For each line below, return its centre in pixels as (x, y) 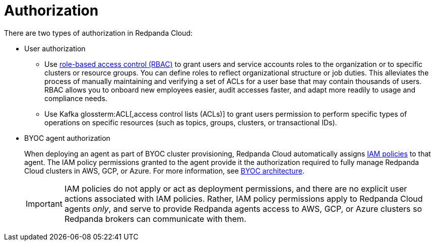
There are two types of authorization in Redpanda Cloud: (98, 33)
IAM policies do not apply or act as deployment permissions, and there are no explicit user (236, 188)
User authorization (55, 48)
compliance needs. (76, 98)
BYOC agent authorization (67, 138)
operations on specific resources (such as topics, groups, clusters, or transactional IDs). (191, 122)
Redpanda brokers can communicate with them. (155, 219)
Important (44, 203)
